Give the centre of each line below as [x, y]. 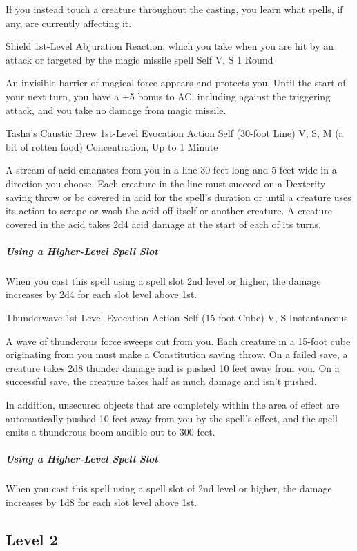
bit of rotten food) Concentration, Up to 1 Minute [112, 146]
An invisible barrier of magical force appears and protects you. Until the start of [176, 83]
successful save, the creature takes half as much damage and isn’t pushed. [161, 381]
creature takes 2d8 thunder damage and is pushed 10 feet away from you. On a [173, 367]
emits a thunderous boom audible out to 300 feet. [110, 432]
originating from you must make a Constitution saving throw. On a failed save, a [177, 354]
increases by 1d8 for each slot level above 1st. [102, 502]
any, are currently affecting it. [69, 22]
